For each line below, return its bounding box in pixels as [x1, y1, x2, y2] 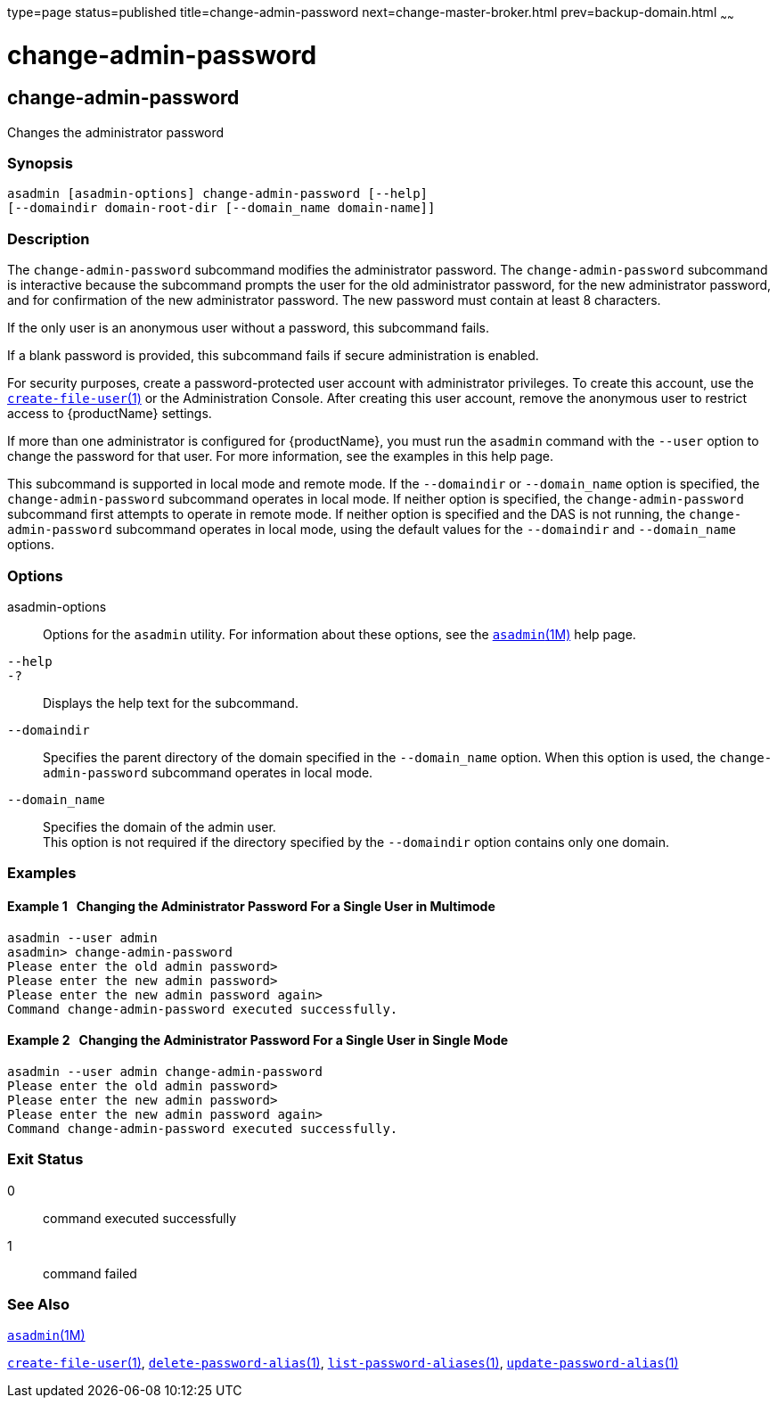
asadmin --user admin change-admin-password [7, 1064, 323, 1079]
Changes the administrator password [7, 124, 225, 140]
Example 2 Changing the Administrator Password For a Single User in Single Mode [7, 1032, 509, 1048]
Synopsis [7, 154, 73, 173]
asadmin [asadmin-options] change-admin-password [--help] [7, 186, 429, 201]
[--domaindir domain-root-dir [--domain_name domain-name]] [7, 201, 436, 216]
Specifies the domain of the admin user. [43, 818, 276, 834]
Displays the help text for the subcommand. [43, 694, 299, 711]
